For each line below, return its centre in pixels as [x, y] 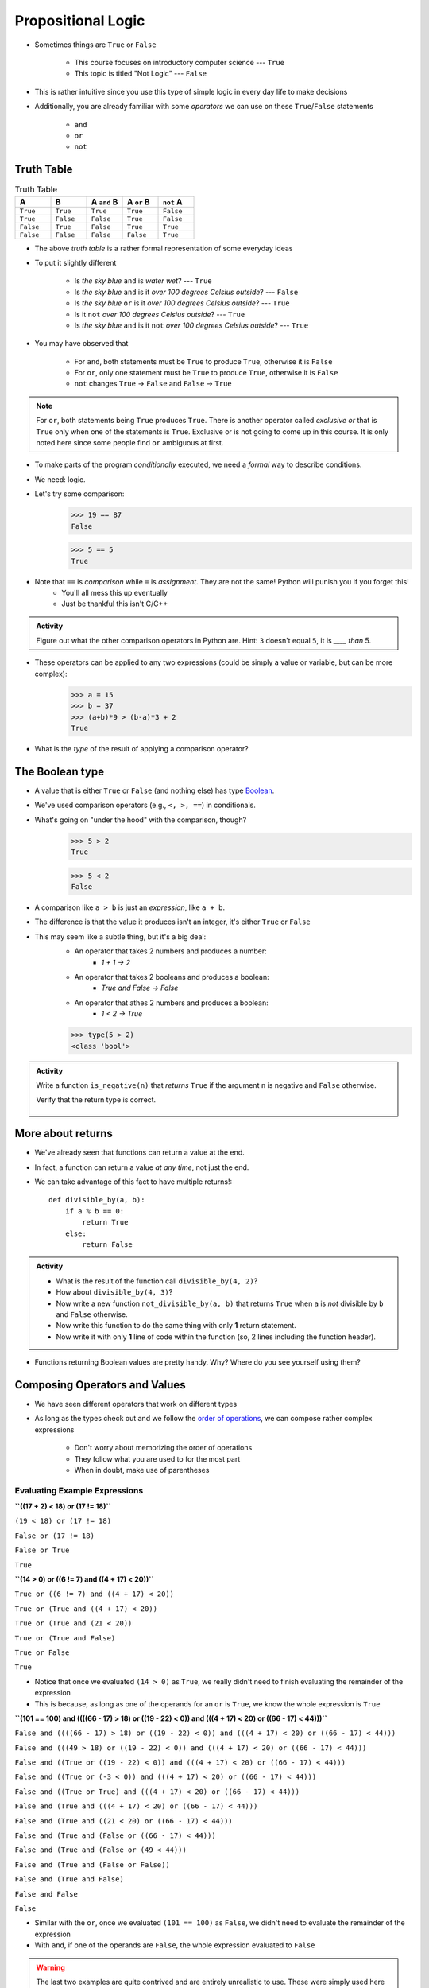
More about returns [64, 1134]
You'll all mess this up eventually [115, 592]
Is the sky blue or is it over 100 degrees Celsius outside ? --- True [182, 303]
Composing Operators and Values [100, 1385]
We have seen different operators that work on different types [136, 1404]
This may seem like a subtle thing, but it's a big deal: [120, 936]
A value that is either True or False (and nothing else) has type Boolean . [155, 790]
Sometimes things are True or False [95, 45]
